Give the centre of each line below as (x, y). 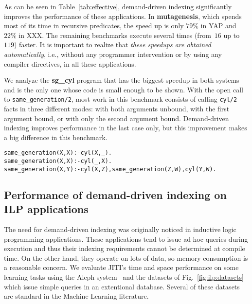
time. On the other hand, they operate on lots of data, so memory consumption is (126, 258)
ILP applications (46, 209)
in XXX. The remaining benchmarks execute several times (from (115, 35)
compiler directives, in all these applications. (70, 63)
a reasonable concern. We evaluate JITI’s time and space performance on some (121, 267)
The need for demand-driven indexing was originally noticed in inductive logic (120, 229)
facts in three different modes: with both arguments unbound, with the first (117, 108)
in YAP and (218, 26)
